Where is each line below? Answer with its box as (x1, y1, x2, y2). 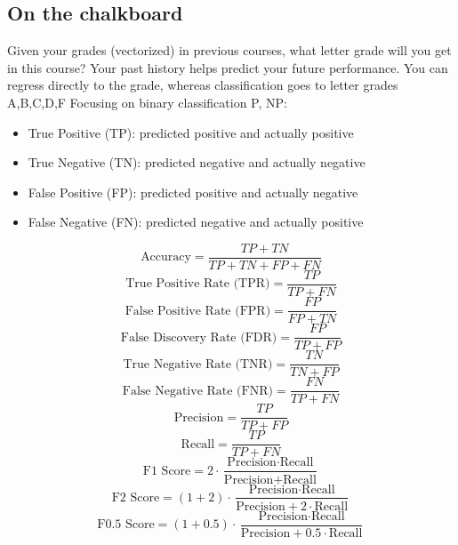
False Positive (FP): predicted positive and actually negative (28, 182, 358, 201)
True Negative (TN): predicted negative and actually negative (28, 153, 366, 172)
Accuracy (141, 251, 191, 264)
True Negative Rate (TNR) (123, 357, 273, 371)
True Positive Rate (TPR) (125, 277, 270, 291)
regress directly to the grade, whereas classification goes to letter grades (7, 76, 398, 94)
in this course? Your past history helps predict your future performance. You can (7, 58, 448, 76)
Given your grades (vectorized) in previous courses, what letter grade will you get (7, 41, 452, 60)
